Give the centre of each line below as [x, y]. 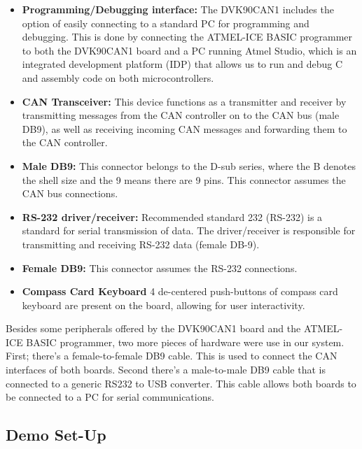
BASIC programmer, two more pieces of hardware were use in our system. [185, 342]
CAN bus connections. [70, 193]
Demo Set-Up [56, 435]
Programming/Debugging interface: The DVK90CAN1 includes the [178, 9]
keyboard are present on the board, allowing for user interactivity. [163, 305]
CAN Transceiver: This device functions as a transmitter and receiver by [184, 101]
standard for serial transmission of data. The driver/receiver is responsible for [189, 230]
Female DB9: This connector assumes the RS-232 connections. [160, 268]
